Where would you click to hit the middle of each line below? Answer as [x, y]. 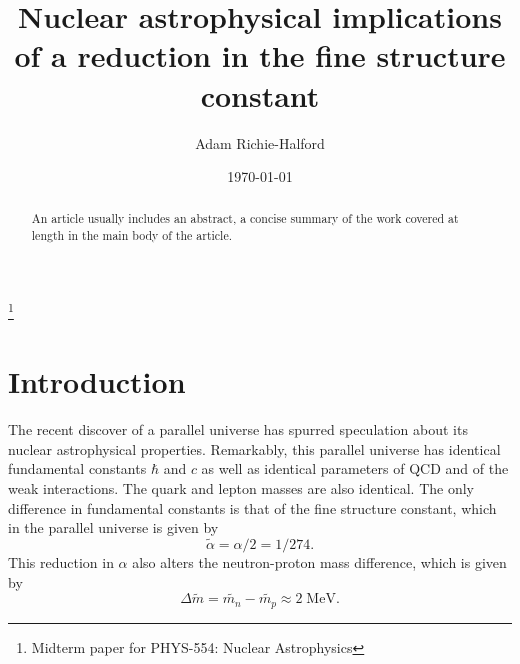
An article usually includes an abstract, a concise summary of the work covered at [245, 218]
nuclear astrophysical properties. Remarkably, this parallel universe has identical [254, 448]
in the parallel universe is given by [113, 527]
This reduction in [61, 561]
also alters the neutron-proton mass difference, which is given [319, 561]
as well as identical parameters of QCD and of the [355, 468]
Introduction [97, 381]
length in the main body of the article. [132, 235]
